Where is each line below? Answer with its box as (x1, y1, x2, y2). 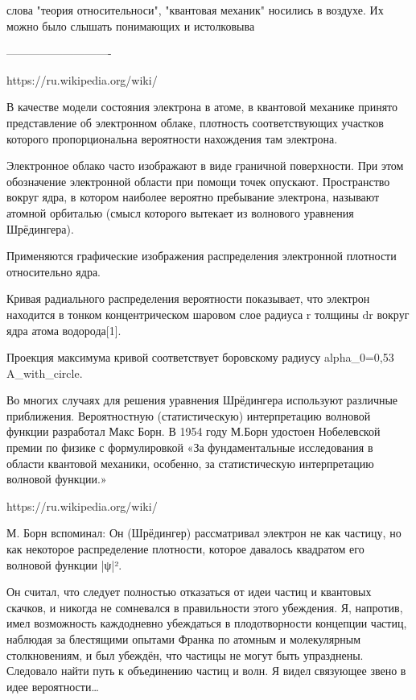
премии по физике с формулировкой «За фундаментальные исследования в (6, 439, 373, 456)
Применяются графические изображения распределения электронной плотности (6, 247, 397, 264)
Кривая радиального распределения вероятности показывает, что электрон (6, 290, 370, 307)
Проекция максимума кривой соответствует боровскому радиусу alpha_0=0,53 (6, 349, 394, 366)
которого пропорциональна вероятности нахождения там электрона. (6, 130, 338, 147)
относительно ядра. (6, 263, 101, 280)
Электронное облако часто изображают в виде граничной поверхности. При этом (6, 157, 404, 174)
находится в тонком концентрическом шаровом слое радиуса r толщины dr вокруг (6, 305, 410, 322)
